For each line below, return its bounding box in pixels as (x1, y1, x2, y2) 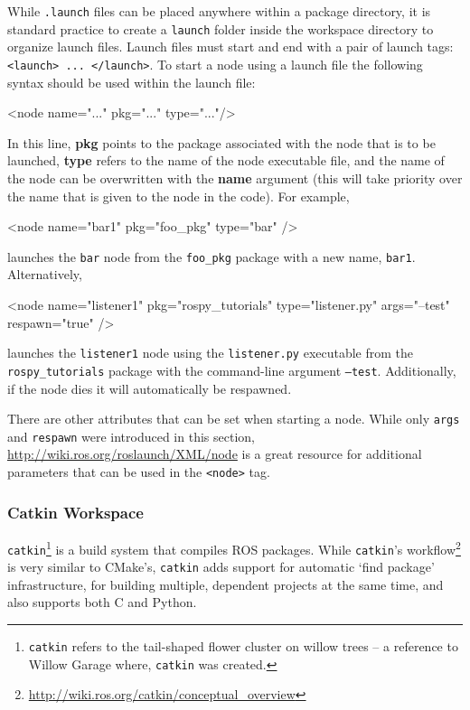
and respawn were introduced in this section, (7, 426, 255, 445)
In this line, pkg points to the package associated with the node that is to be (7, 133, 436, 152)
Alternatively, (7, 265, 82, 284)
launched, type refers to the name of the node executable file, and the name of (7, 151, 445, 170)
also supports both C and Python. (7, 593, 197, 612)
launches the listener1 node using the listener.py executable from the (7, 343, 414, 362)
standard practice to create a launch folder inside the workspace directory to (7, 19, 434, 38)
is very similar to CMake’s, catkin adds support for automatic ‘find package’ (7, 557, 435, 576)
